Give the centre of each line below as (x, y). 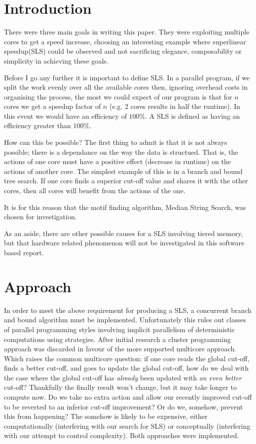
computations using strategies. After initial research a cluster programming (118, 339)
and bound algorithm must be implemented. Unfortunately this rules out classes (125, 320)
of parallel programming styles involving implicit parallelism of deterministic (119, 329)
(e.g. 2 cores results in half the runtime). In (175, 106)
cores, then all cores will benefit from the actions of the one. (95, 190)
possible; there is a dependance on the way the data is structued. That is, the (121, 152)
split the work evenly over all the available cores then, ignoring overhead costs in (126, 87)
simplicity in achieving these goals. (56, 60)
